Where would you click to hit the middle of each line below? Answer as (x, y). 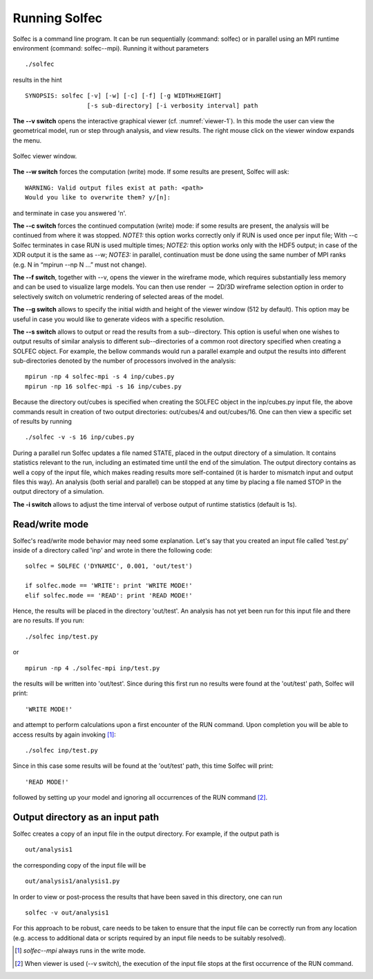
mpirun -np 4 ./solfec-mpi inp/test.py (93, 668)
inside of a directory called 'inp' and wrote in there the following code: (113, 550)
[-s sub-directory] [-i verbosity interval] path (172, 105)
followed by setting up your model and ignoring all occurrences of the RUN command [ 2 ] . (140, 798)
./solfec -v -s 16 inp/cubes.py (80, 437)
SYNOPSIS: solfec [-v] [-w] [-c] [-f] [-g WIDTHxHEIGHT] (124, 96)
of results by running (42, 422)
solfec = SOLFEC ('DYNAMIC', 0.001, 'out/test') (109, 566)
